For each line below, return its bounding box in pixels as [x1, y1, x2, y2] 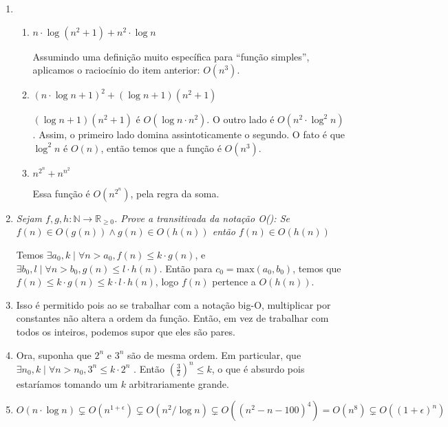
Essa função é [32, 186, 90, 200]
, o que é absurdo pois [211, 361, 305, 375]
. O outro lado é [206, 112, 275, 127]
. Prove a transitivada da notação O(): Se [114, 210, 290, 225]
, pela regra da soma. [130, 186, 220, 200]
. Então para [159, 261, 213, 275]
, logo [155, 274, 179, 289]
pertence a [212, 274, 256, 289]
